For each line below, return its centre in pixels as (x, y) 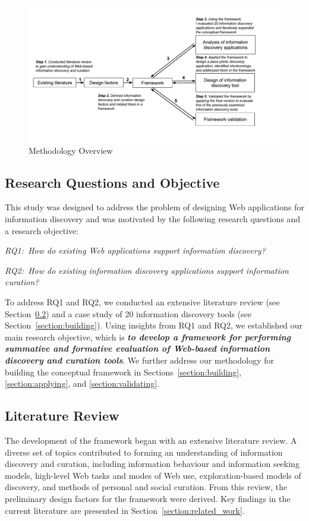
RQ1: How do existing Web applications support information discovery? (135, 250)
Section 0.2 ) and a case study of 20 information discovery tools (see (128, 313)
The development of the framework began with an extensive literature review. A (151, 440)
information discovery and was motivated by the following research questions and (153, 219)
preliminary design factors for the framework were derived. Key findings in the (148, 498)
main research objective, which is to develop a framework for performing (148, 337)
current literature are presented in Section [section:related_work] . (125, 510)
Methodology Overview (71, 150)
